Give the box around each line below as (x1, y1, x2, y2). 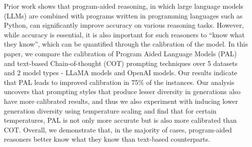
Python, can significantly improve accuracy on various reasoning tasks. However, (4, 20, 244, 30)
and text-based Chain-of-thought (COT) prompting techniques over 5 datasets (4, 58, 238, 68)
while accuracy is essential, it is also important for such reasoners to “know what (4, 29, 245, 39)
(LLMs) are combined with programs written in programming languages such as (4, 10, 243, 20)
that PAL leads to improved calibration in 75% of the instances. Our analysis (4, 77, 234, 87)
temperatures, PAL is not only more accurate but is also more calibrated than (4, 115, 237, 125)
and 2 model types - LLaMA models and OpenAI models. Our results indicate (4, 67, 237, 78)
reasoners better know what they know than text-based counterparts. (4, 134, 210, 144)
